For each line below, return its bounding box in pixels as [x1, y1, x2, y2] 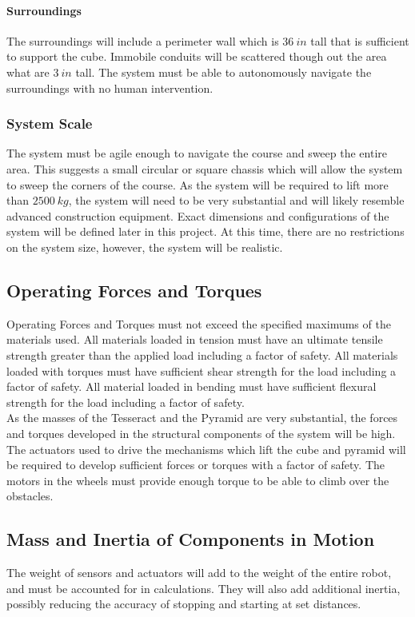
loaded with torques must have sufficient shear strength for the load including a [6, 362, 397, 379]
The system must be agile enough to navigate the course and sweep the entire [6, 145, 387, 161]
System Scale [6, 113, 93, 133]
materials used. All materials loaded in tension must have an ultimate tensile [6, 331, 383, 348]
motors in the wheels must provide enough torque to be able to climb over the [6, 472, 389, 488]
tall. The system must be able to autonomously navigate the [75, 63, 372, 80]
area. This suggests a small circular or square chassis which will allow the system [6, 160, 403, 177]
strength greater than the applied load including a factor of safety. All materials [6, 346, 398, 363]
